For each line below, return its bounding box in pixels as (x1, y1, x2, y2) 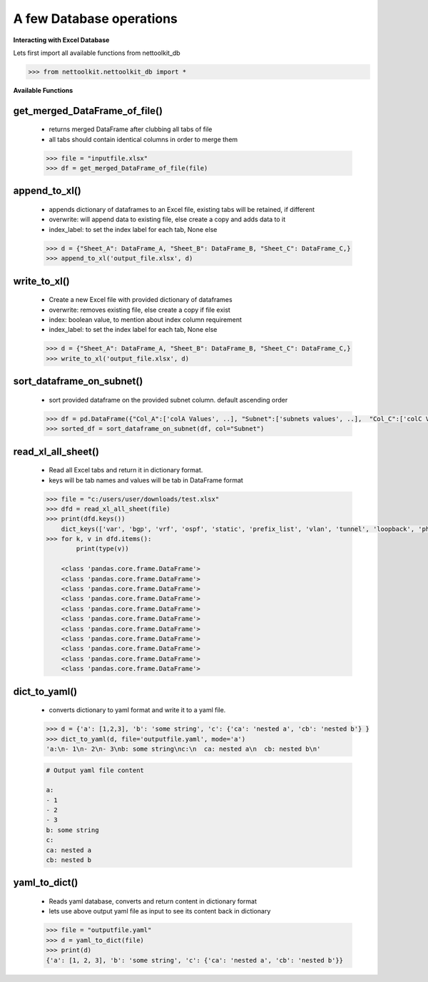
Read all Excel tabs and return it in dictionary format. (49, 466, 203, 475)
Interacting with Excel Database (13, 36, 110, 44)
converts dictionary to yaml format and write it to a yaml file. (49, 706, 226, 714)
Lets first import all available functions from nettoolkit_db (13, 49, 181, 57)
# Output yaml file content (46, 766, 144, 774)
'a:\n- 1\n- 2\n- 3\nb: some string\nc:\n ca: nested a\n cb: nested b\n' (46, 744, 321, 753)
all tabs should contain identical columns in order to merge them (49, 135, 238, 143)
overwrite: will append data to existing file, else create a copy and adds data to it (49, 215, 286, 224)
